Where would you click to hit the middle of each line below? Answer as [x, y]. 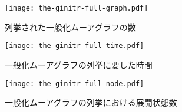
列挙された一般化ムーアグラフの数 [70, 27]
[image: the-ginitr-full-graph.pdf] [77, 8]
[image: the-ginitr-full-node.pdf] [75, 84]
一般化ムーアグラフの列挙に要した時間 [79, 64]
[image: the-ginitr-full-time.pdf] [75, 46]
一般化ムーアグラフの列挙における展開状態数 [91, 102]
